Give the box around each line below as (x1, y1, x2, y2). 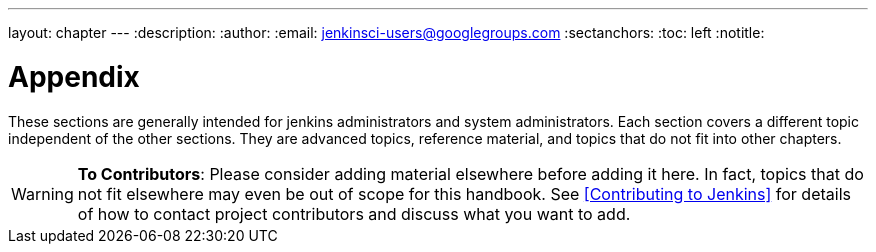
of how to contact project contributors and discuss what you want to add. (77, 203, 631, 224)
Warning (11, 183, 74, 204)
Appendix (8, 59, 140, 94)
